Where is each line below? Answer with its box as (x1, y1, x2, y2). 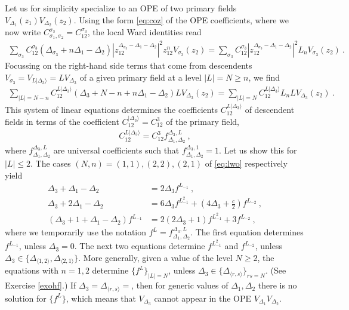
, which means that (66, 291, 136, 304)
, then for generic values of (131, 279, 228, 291)
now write (5, 26, 41, 38)
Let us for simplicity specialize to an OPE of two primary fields (5, 2, 237, 14)
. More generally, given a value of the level (78, 251, 233, 263)
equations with (5, 264, 58, 277)
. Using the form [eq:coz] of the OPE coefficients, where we (73, 13, 289, 26)
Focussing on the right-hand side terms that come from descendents (5, 59, 252, 72)
